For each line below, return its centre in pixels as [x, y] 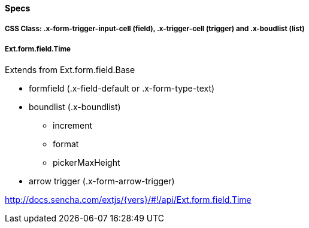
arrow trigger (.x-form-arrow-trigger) [102, 181]
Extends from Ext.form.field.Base [70, 70]
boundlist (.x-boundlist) [75, 107]
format [66, 144]
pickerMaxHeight [87, 163]
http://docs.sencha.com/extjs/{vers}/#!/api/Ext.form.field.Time [128, 200]
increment [73, 126]
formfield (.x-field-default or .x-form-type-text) [122, 89]
